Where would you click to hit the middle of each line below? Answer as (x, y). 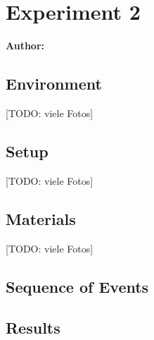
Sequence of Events (77, 286)
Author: (25, 45)
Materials (41, 218)
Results (33, 328)
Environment (54, 84)
